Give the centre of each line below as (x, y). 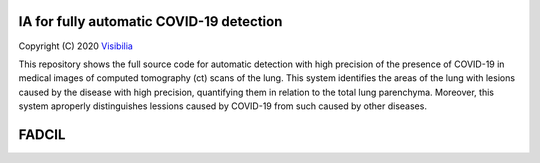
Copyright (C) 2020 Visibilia (76, 46)
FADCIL (42, 134)
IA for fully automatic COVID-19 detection (150, 21)
